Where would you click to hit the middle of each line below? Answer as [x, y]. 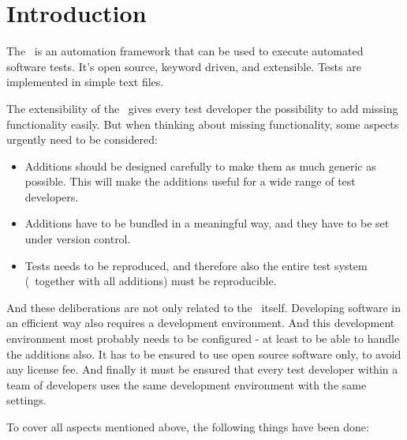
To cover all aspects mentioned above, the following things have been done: [188, 427]
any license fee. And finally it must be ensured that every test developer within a [202, 369]
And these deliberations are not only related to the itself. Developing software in [203, 307]
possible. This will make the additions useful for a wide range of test [190, 181]
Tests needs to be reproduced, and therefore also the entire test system [196, 265]
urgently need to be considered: [82, 139]
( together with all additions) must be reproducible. [151, 281]
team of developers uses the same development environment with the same [187, 384]
